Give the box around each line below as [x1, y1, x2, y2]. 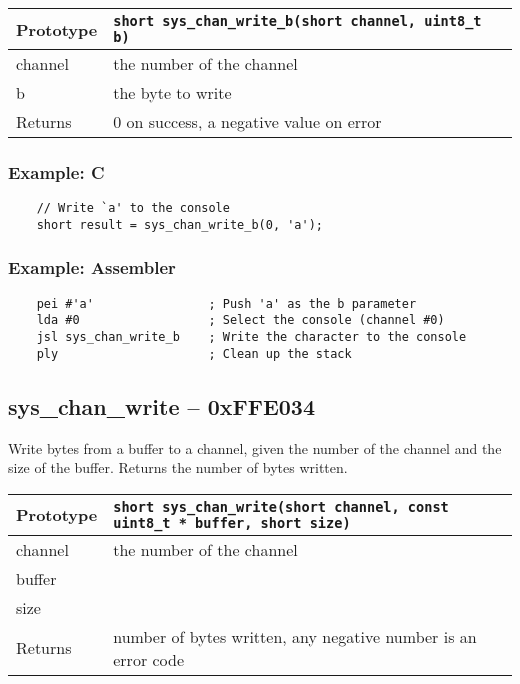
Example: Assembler [8, 255, 176, 280]
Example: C [8, 159, 105, 184]
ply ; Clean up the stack [36, 346, 352, 361]
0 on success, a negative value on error [113, 110, 382, 133]
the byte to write [113, 81, 232, 104]
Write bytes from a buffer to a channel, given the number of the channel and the [8, 437, 502, 458]
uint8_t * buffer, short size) [113, 514, 351, 531]
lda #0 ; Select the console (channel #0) [36, 313, 445, 328]
